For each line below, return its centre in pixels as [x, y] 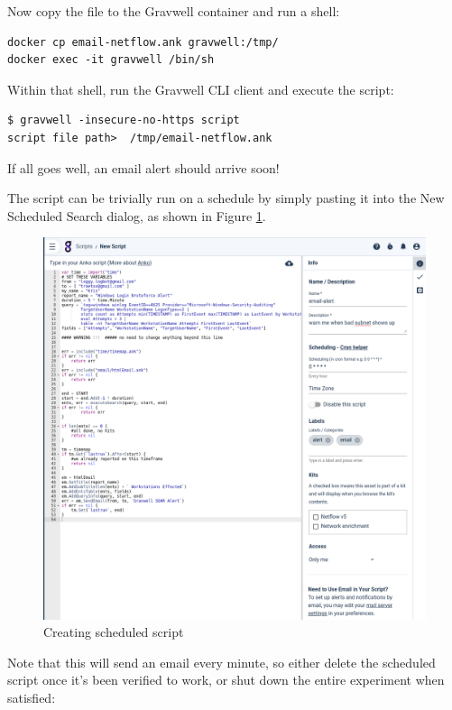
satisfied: [32, 697]
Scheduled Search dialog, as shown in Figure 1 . [137, 215]
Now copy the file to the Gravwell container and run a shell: [174, 11]
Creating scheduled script [114, 632]
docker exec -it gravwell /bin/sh [111, 60]
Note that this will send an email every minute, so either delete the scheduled [221, 662]
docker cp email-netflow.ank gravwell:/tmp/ [143, 42]
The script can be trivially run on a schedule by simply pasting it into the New [226, 198]
